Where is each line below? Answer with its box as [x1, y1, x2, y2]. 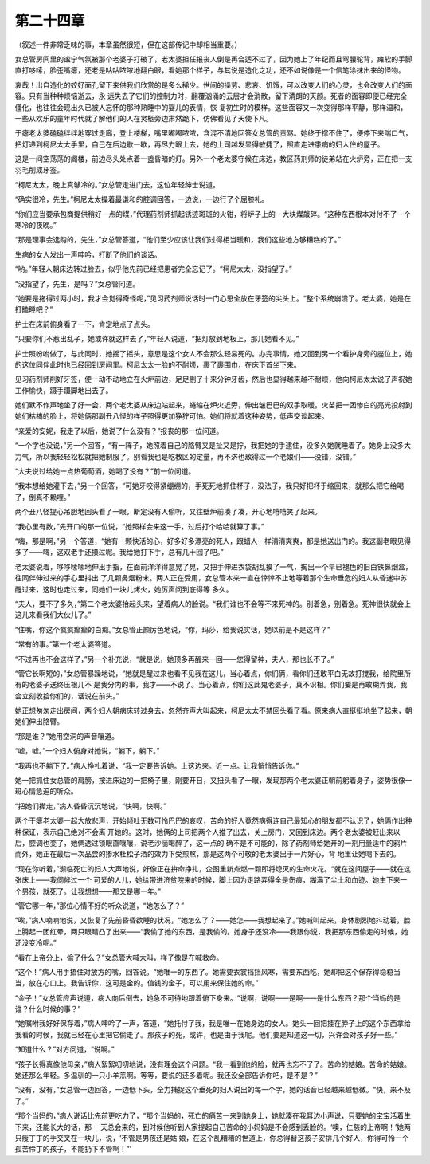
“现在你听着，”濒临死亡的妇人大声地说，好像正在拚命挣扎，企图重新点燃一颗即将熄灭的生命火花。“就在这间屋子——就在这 [14, 863, 412, 873]
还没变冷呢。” [14, 938, 57, 948]
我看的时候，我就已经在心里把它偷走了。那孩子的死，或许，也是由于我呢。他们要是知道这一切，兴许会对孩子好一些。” [14, 1029, 398, 1040]
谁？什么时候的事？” [14, 1005, 81, 1014]
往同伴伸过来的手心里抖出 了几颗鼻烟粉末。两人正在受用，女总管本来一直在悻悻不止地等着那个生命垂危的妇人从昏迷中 [14, 573, 401, 583]
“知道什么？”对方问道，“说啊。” [14, 1044, 115, 1054]
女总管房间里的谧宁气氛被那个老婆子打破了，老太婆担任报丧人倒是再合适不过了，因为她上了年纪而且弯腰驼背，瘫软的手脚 [14, 54, 412, 64]
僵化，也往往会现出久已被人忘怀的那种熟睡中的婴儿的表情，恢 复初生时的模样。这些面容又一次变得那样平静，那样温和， [14, 102, 408, 112]
